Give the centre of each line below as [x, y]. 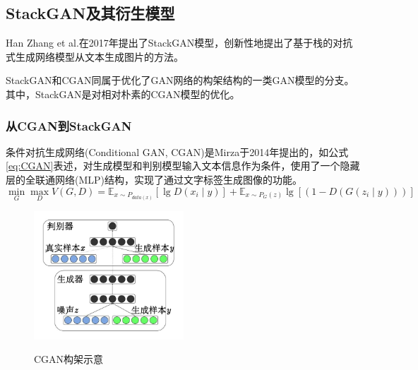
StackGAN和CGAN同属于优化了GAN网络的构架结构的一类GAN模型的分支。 [180, 80]
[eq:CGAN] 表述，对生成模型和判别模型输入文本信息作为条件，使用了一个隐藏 [183, 166]
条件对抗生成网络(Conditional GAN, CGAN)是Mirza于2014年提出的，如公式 [177, 151]
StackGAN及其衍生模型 [90, 13]
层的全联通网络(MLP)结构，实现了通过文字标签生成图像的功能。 [154, 179]
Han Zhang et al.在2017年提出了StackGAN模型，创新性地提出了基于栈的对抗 [179, 43]
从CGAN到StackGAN [69, 125]
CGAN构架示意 [69, 359]
